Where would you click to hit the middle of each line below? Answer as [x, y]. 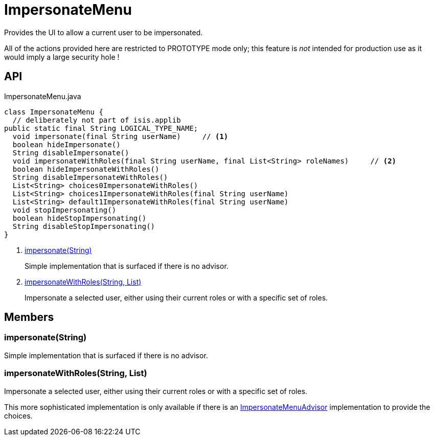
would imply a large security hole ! [62, 57]
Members [29, 317]
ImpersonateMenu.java [43, 96]
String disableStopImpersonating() [84, 226]
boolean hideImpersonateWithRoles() [86, 169]
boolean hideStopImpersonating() [79, 218]
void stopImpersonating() [64, 210]
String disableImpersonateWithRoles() [90, 177]
